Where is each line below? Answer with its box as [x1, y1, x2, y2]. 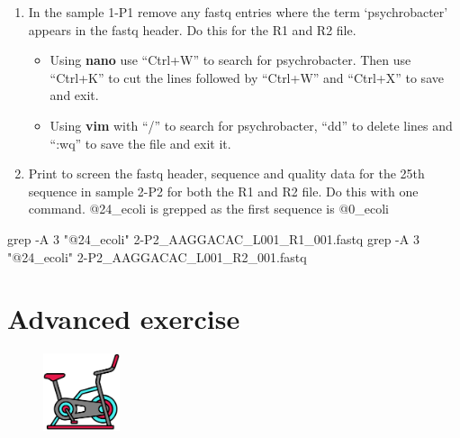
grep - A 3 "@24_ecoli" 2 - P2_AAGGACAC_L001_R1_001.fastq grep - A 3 [7, 229, 419, 248]
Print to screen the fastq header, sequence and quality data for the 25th [28, 164, 425, 183]
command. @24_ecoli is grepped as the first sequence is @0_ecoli [28, 199, 389, 218]
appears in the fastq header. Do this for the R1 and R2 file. [28, 20, 356, 39]
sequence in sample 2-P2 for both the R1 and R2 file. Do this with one [28, 181, 419, 200]
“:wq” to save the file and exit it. [50, 133, 231, 152]
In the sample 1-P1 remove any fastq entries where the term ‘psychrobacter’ [28, 3, 448, 21]
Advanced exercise [7, 300, 240, 337]
